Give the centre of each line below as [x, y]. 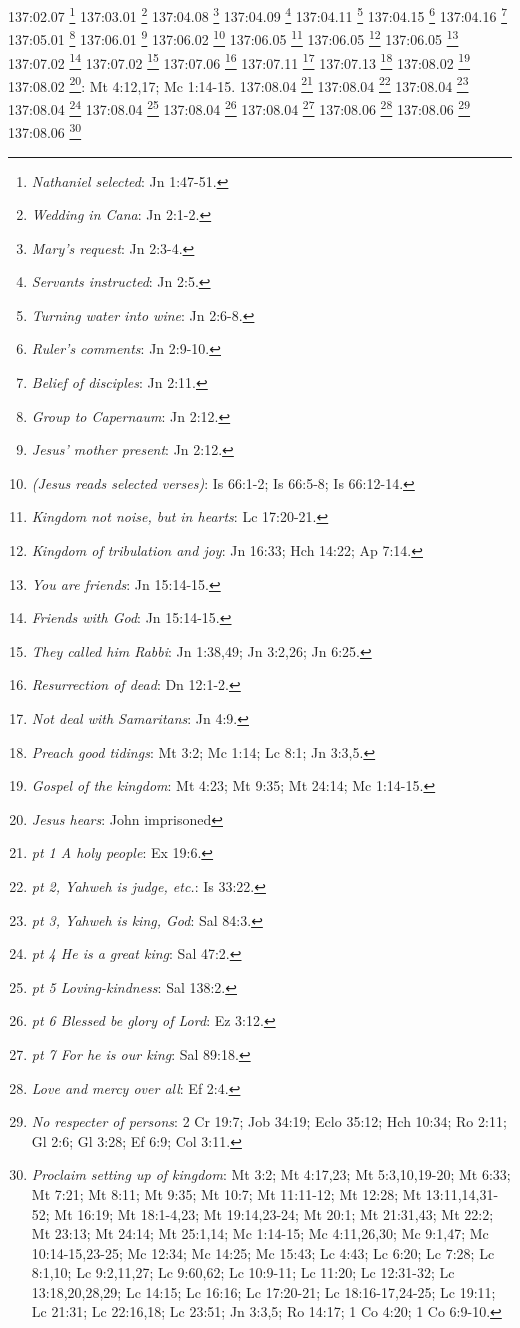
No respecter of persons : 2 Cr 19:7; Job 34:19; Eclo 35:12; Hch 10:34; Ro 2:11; [269, 1121]
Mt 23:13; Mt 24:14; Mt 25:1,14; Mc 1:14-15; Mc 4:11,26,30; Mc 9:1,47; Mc [260, 1233]
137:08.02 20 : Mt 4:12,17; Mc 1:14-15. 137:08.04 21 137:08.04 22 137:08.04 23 [238, 84]
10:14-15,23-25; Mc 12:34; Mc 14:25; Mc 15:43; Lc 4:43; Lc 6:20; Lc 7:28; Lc [263, 1252]
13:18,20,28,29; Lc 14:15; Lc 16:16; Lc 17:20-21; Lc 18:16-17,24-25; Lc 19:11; [263, 1291]
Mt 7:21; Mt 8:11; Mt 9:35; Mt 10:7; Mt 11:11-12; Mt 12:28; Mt [226, 1193]
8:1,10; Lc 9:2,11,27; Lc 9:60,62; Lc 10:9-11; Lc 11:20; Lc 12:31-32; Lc [243, 1272]
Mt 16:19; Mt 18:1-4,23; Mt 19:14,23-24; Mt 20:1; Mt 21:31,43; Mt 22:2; [274, 1213]
